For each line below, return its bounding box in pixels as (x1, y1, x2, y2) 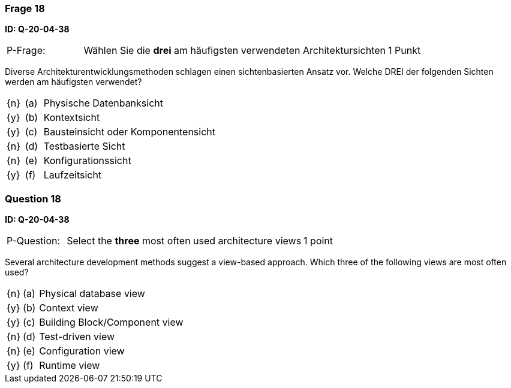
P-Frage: (7, 44, 46, 57)
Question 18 (5, 192, 62, 205)
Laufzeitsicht (43, 169, 102, 181)
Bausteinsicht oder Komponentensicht (43, 126, 216, 138)
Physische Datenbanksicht (43, 97, 164, 110)
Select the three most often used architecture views (67, 235, 302, 247)
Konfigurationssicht (43, 154, 131, 167)
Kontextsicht (43, 111, 100, 124)
